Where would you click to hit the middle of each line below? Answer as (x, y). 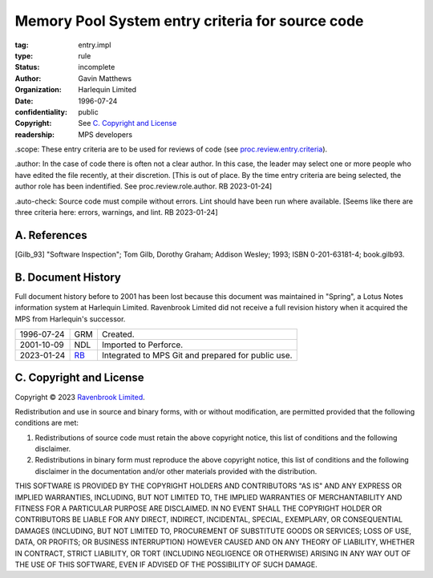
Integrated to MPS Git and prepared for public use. (197, 355)
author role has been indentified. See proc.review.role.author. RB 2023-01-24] (144, 186)
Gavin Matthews (105, 78)
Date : (24, 101)
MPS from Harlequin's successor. (70, 319)
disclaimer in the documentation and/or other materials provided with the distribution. (176, 471)
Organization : (38, 90)
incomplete (97, 67)
